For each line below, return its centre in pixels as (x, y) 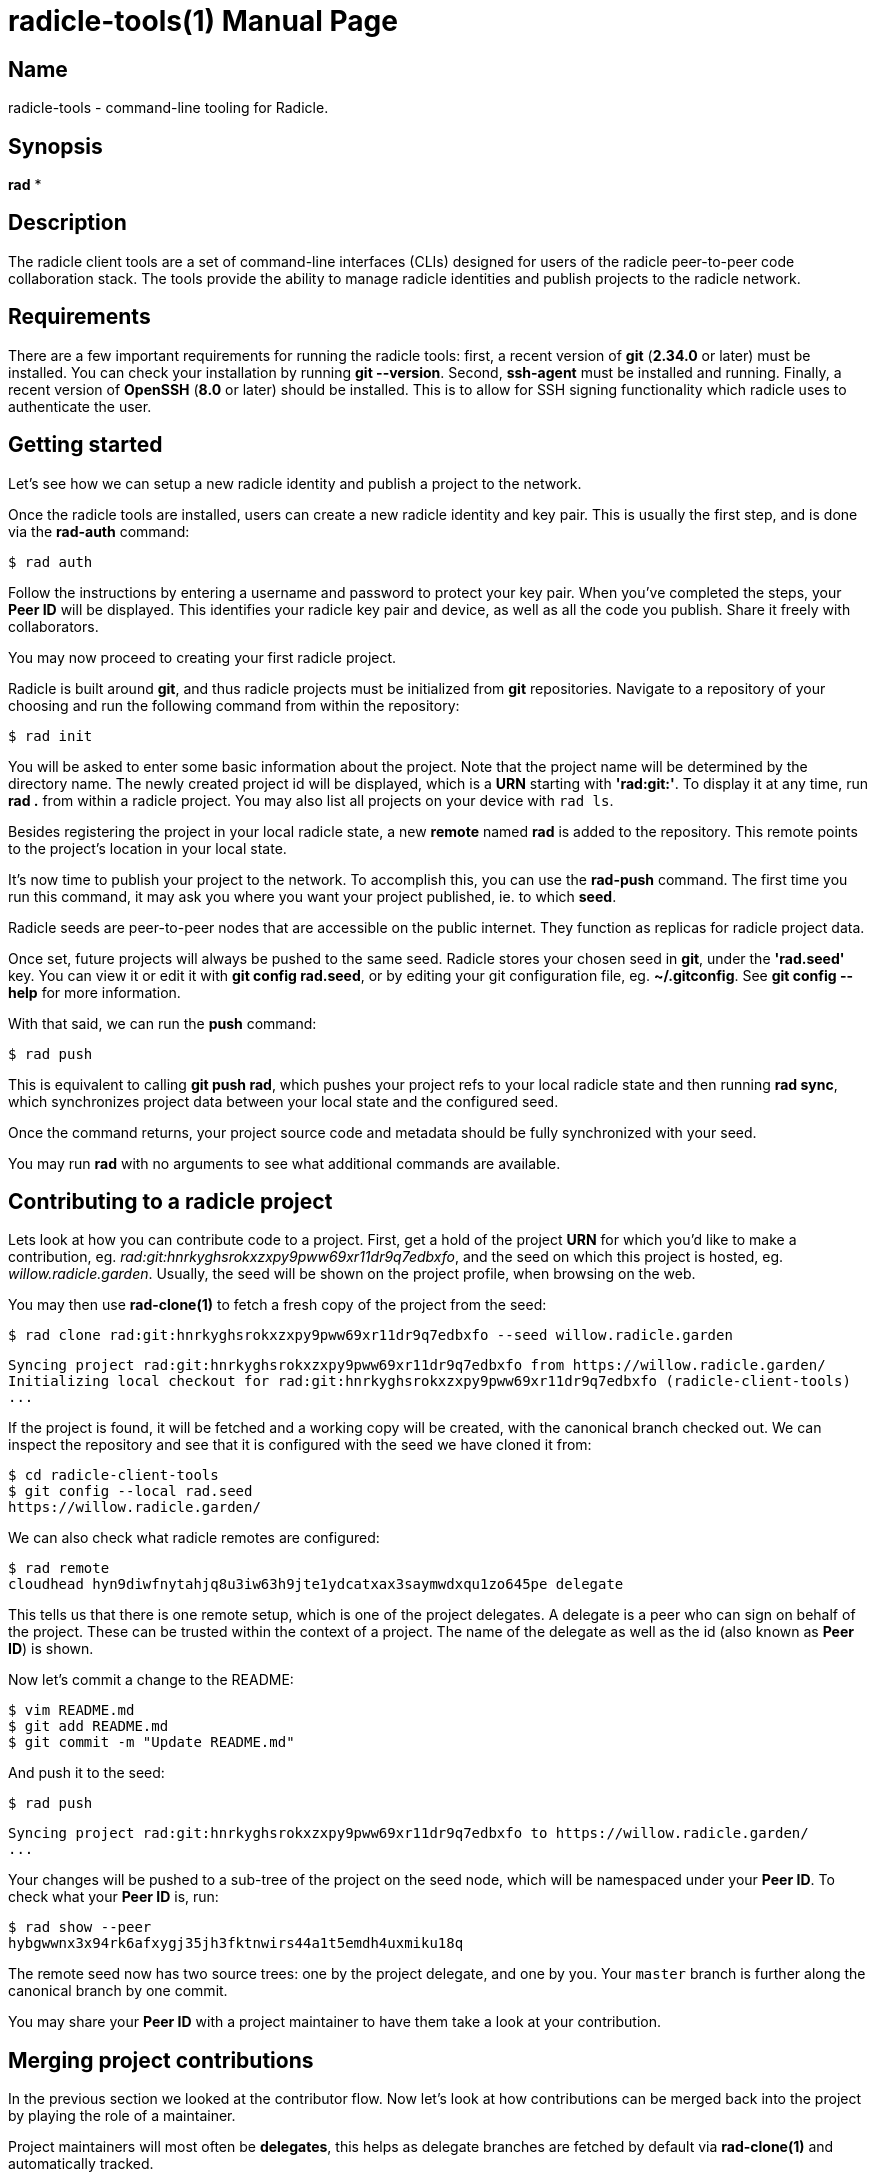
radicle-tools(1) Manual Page (203, 21)
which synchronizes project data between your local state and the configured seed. (283, 1101)
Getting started (85, 445)
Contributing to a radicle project (170, 1201)
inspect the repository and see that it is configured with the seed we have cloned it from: (300, 1445)
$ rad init (50, 735)
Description (67, 223)
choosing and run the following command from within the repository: (234, 705)
